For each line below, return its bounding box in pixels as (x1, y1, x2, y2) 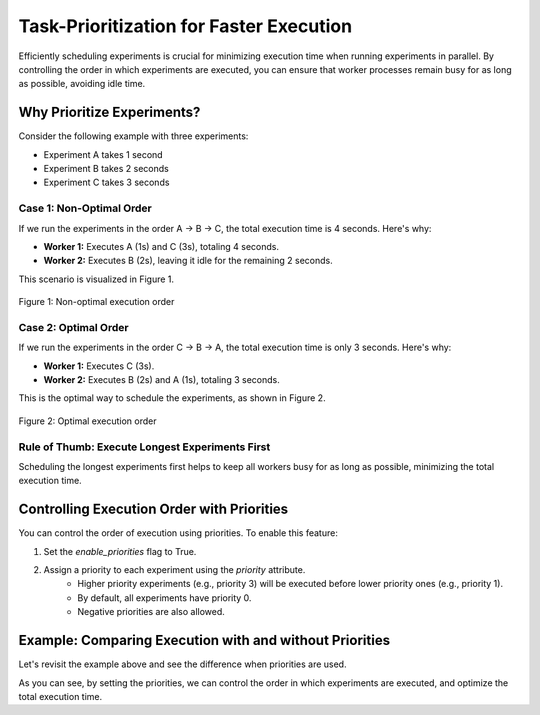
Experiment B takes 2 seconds (43, 163, 169, 175)
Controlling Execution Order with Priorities (18, 501, 289, 518)
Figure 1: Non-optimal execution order (18, 296, 175, 308)
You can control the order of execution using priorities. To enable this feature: (18, 527, 339, 539)
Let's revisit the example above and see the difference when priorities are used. (18, 658, 347, 670)
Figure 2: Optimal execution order (18, 415, 157, 427)
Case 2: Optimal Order (18, 320, 129, 334)
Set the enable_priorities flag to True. (43, 545, 197, 557)
